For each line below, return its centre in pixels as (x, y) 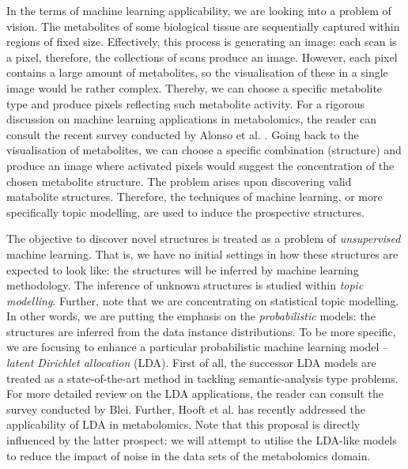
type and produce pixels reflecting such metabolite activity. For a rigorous (185, 103)
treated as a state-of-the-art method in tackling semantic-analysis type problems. (202, 378)
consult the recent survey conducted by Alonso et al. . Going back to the (183, 134)
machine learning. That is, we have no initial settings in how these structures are (202, 253)
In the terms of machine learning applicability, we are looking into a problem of (199, 10)
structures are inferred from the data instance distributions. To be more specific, (201, 331)
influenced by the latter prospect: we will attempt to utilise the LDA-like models (202, 440)
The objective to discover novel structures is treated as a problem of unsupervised (204, 238)
